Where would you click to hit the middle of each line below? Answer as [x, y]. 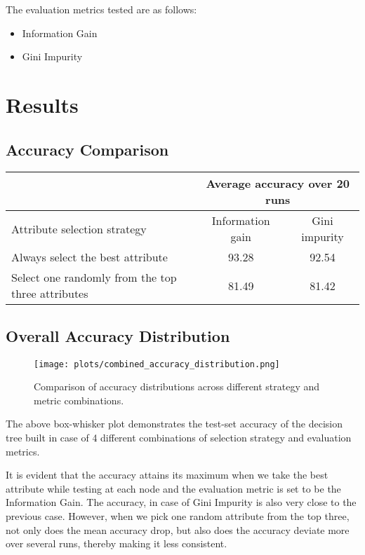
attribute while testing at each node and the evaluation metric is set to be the [173, 488]
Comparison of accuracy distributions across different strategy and [177, 386]
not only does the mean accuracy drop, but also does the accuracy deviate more [178, 529]
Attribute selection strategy [79, 228]
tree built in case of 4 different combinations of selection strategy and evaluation [179, 437]
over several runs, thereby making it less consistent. [117, 543]
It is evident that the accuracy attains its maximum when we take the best [167, 475]
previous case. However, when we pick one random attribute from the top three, [178, 515]
